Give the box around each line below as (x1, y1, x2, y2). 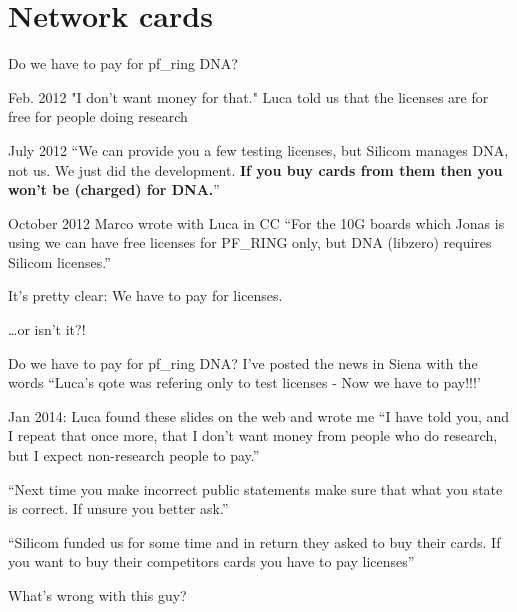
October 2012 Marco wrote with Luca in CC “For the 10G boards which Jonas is (8, 212, 505, 233)
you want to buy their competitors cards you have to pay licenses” (8, 551, 415, 572)
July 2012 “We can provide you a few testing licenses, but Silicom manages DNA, (8, 139, 509, 160)
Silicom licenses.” (8, 251, 111, 272)
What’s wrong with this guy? (8, 585, 187, 605)
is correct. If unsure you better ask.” (8, 498, 229, 519)
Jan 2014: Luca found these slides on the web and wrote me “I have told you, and (8, 405, 510, 426)
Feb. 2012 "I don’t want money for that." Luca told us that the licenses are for (8, 86, 489, 107)
